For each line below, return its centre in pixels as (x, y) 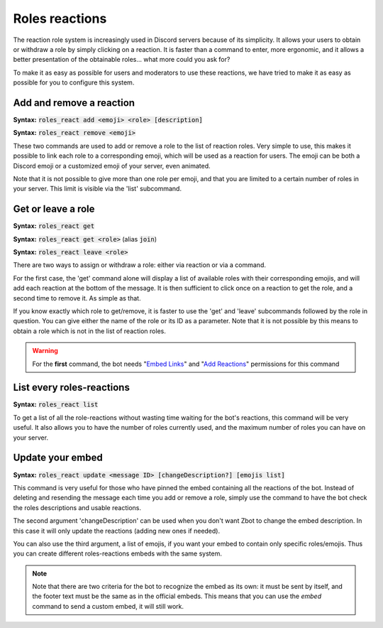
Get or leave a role (54, 209)
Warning (45, 351)
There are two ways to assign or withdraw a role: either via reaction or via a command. (139, 265)
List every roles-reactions (72, 388)
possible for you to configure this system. (74, 82)
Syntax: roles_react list (56, 404)
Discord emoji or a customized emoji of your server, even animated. (112, 166)
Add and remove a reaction (74, 103)
